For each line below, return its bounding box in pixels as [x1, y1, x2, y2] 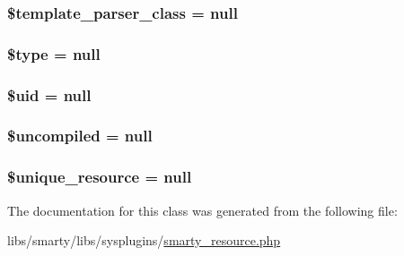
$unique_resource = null [7, 166, 192, 188]
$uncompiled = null [7, 124, 153, 147]
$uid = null [7, 83, 92, 106]
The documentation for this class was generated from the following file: [7, 201, 398, 219]
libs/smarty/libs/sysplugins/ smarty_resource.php [7, 231, 281, 250]
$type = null [7, 42, 101, 64]
